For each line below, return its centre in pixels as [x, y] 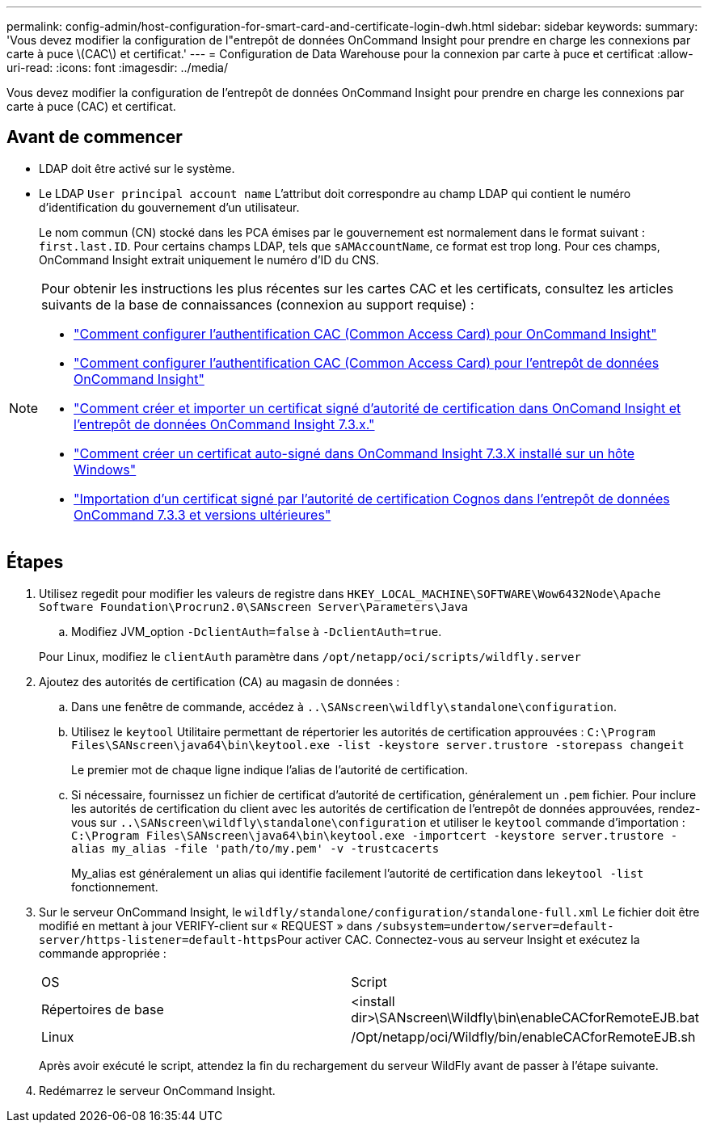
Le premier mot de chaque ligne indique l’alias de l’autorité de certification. [270, 769]
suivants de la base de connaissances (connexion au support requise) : [258, 304]
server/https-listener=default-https [158, 939]
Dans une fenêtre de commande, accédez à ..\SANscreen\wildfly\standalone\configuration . [344, 706]
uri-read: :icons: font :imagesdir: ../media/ [117, 67]
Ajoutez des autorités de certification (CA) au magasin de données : [219, 681]
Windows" [105, 469]
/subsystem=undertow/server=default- [495, 926]
